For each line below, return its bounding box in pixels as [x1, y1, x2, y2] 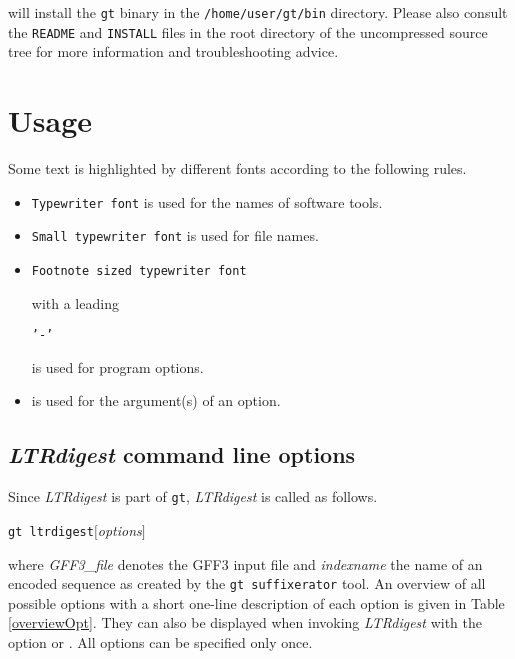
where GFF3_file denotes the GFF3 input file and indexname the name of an [8, 553, 483, 574]
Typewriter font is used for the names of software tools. [31, 191, 383, 212]
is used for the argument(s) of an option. [31, 390, 281, 411]
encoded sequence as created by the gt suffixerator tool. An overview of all [8, 573, 486, 594]
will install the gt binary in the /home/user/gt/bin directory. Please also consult [8, 2, 508, 22]
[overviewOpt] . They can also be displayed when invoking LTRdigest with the [8, 612, 482, 633]
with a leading [31, 292, 119, 313]
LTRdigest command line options [8, 439, 356, 470]
